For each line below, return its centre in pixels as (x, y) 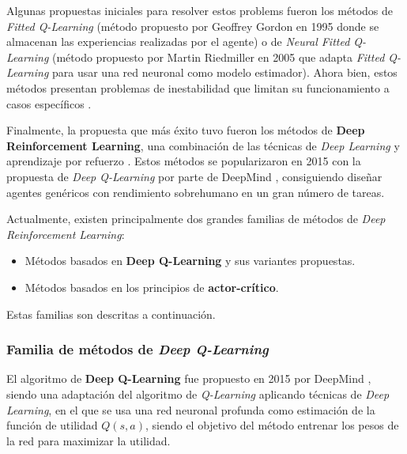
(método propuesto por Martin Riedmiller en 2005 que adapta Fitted (218, 57)
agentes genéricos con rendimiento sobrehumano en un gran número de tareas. (196, 192)
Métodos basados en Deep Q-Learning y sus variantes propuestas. (190, 261)
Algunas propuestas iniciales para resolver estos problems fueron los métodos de (200, 10)
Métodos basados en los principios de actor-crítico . (152, 287)
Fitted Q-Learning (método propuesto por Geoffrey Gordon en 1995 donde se (193, 26)
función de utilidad (52, 425)
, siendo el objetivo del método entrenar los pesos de (272, 425)
